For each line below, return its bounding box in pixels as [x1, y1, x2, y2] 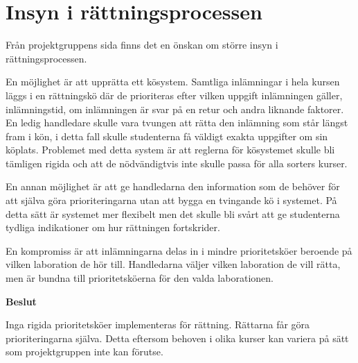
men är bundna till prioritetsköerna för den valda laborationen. [6, 271, 274, 285]
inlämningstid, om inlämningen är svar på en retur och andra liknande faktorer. [6, 101, 344, 116]
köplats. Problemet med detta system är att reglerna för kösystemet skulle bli [6, 142, 335, 157]
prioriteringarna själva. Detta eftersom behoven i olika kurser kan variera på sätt [6, 330, 349, 345]
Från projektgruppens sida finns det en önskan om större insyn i [6, 37, 278, 52]
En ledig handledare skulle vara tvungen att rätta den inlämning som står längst [6, 115, 348, 130]
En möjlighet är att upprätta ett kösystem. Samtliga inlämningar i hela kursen [6, 74, 340, 89]
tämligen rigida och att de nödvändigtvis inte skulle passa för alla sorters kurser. [6, 155, 348, 170]
